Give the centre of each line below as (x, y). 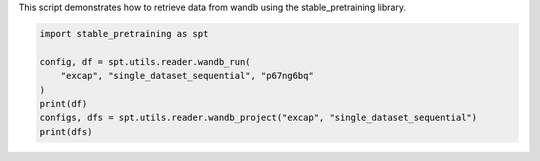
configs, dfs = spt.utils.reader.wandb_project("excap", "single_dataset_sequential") (258, 118)
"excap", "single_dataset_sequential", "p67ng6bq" (187, 76)
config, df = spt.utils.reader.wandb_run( (145, 61)
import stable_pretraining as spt (124, 33)
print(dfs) (66, 131)
